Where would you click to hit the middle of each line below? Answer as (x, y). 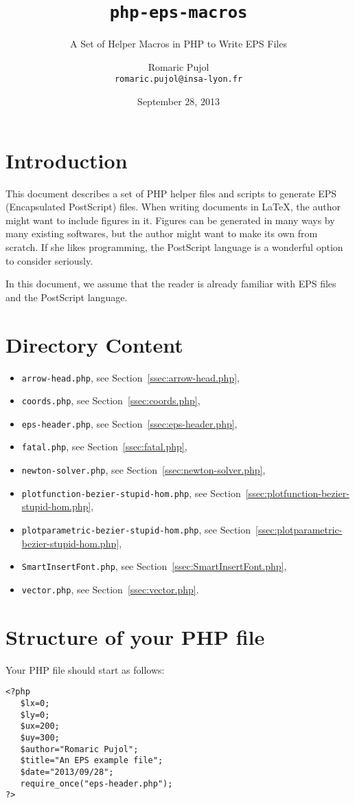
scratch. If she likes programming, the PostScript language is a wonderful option (174, 247)
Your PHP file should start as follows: (85, 669)
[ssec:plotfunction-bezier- (297, 493)
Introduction (67, 160)
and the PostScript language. (67, 297)
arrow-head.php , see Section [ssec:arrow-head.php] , (130, 377)
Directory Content (94, 344)
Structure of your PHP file (135, 636)
